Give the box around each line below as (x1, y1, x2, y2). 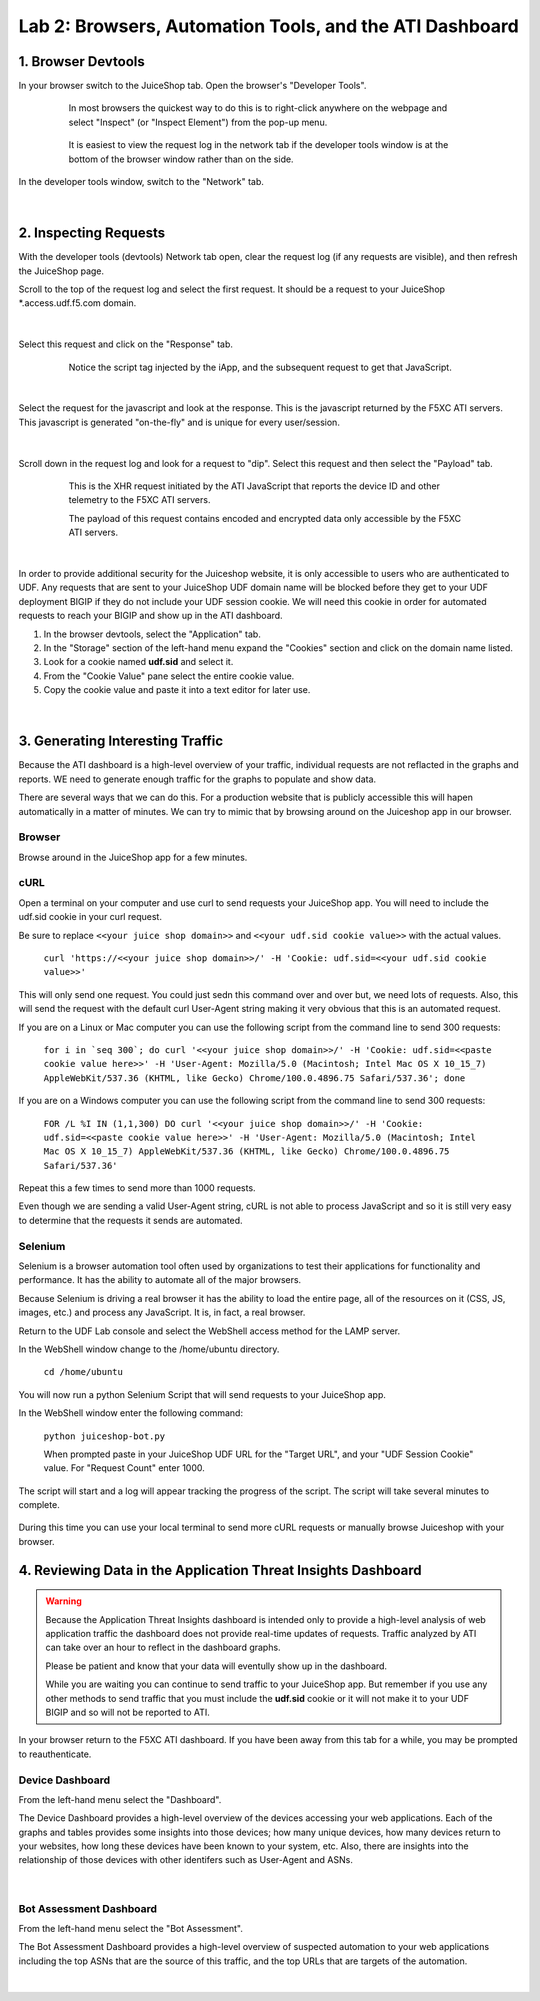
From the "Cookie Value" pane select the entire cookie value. (43, 670, 295, 682)
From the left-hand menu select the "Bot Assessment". (18, 1923, 244, 1935)
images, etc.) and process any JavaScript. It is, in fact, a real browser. (18, 1306, 306, 1319)
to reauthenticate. (18, 1748, 92, 1760)
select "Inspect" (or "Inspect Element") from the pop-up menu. (68, 116, 328, 128)
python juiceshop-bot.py (43, 1430, 165, 1442)
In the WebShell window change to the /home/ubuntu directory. (18, 1343, 280, 1355)
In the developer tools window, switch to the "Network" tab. (18, 176, 265, 188)
